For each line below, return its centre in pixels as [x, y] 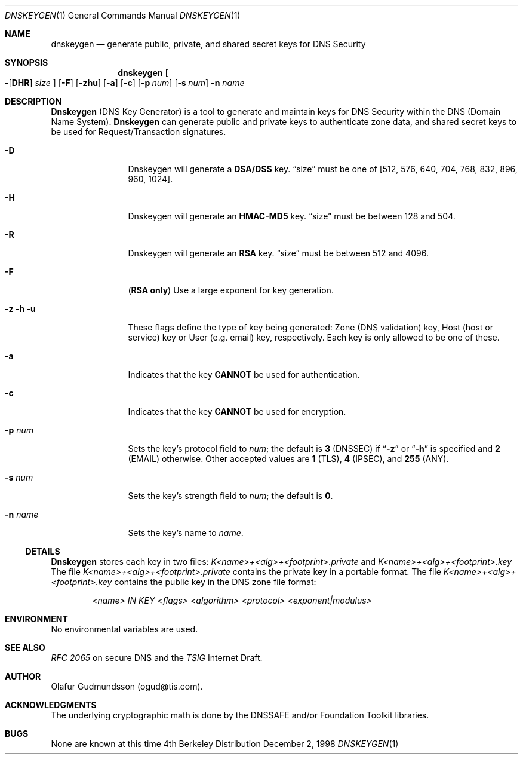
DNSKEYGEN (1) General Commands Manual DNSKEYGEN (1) [123, 15]
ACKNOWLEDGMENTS [51, 705]
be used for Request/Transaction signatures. [139, 132]
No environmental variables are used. [124, 629]
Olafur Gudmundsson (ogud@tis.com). [127, 686]
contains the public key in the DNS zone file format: [215, 582]
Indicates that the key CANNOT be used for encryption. [237, 411]
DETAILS [43, 551]
